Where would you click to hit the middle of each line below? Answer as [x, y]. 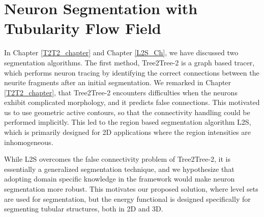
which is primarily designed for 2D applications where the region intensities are [127, 132]
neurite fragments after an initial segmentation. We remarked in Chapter [118, 82]
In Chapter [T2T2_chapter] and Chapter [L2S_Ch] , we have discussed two [121, 52]
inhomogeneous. [29, 142]
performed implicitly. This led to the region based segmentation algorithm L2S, [128, 122]
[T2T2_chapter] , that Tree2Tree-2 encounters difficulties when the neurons [121, 92]
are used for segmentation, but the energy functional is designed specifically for [127, 198]
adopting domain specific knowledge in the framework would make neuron [120, 179]
